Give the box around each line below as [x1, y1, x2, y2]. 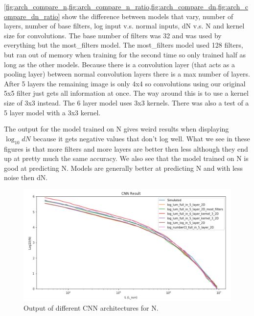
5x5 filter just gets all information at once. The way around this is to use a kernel [4, 88, 249, 98]
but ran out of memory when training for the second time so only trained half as [4, 49, 246, 59]
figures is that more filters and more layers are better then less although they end [4, 143, 248, 154]
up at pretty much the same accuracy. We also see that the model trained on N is [4, 153, 249, 163]
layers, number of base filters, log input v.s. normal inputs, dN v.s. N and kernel [4, 21, 245, 31]
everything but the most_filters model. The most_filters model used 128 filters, [4, 40, 243, 50]
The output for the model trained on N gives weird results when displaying [4, 124, 229, 134]
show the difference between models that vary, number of [62, 11, 233, 21]
